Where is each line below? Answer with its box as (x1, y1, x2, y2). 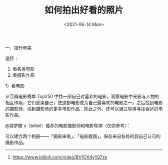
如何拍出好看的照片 (44, 4, 123, 16)
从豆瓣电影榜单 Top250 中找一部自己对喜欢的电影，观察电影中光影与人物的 (5, 93, 159, 99)
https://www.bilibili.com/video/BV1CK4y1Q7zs (12, 154, 107, 160)
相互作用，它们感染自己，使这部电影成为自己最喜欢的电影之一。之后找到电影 (5, 99, 163, 105)
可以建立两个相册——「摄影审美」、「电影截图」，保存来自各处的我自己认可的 (5, 133, 161, 139)
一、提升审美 (5, 44, 31, 50)
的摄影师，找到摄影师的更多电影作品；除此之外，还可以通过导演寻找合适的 (5, 106, 158, 112)
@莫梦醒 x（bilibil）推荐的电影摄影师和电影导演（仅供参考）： (5, 123, 131, 129)
